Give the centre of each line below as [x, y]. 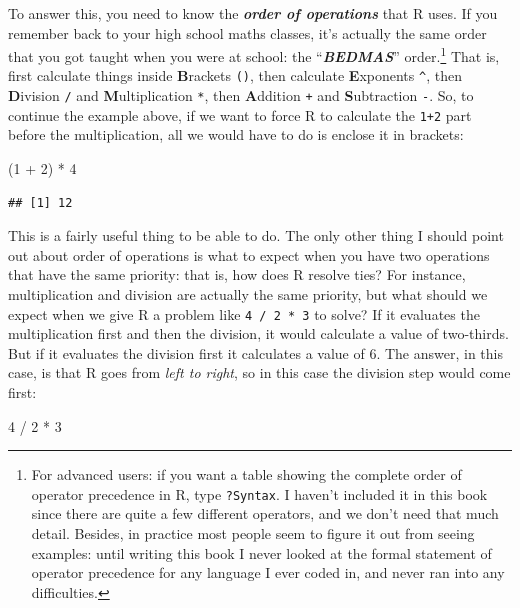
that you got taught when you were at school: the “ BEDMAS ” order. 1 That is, [254, 54]
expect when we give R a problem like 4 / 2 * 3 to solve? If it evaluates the [244, 313]
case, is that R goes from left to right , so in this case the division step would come [259, 372]
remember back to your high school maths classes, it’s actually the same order [247, 32]
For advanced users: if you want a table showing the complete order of [246, 474]
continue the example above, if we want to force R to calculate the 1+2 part [240, 114]
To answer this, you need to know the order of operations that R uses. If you [253, 13]
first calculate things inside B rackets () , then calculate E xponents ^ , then [235, 75]
